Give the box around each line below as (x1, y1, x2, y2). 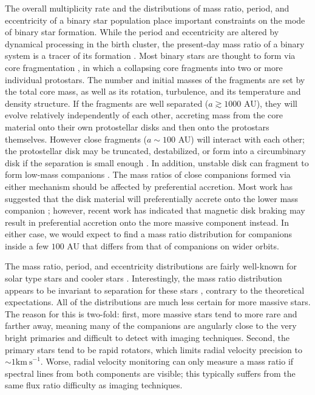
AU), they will (244, 96, 297, 109)
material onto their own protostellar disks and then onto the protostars (5, 120, 269, 133)
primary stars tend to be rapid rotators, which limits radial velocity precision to (5, 343, 302, 356)
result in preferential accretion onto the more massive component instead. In (5, 215, 289, 228)
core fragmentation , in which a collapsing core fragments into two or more (5, 61, 283, 73)
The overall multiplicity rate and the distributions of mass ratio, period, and (5, 2, 290, 14)
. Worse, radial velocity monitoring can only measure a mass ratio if (40, 355, 294, 368)
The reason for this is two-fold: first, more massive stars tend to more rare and (5, 307, 297, 320)
